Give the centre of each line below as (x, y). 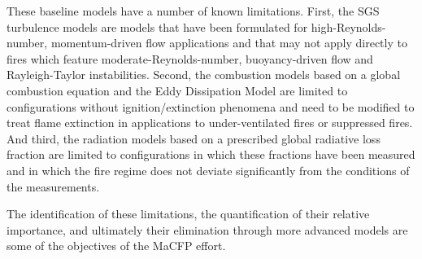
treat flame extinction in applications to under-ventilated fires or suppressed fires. (210, 123)
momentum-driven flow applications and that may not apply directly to (229, 43)
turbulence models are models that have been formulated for (157, 26)
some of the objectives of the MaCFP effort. (116, 246)
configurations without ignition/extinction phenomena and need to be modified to (211, 106)
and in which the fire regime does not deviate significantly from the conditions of (208, 170)
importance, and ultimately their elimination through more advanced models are (207, 229)
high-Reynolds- (348, 26)
